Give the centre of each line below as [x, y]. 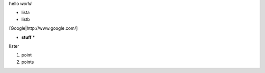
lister [14, 46]
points [28, 62]
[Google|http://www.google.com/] [43, 28]
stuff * [28, 37]
